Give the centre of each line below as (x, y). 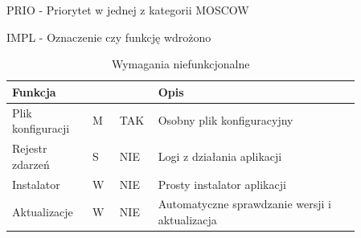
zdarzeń (31, 164)
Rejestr (30, 148)
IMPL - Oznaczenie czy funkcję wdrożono (109, 37)
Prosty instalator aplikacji (222, 184)
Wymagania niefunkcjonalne (180, 64)
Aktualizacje (43, 212)
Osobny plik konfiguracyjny (226, 120)
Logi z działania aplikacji (220, 156)
